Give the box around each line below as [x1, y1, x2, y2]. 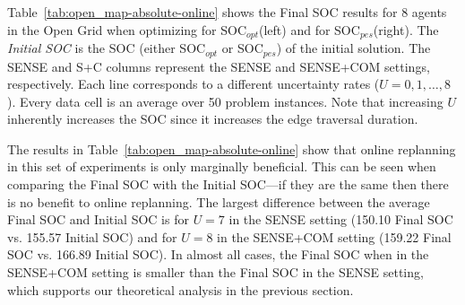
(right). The [373, 20, 439, 39]
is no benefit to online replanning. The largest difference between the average [7, 192, 430, 211]
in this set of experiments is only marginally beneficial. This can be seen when [7, 157, 436, 176]
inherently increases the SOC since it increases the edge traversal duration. [7, 109, 418, 128]
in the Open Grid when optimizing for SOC [7, 20, 246, 39]
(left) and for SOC [259, 20, 360, 39]
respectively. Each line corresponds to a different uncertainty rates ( [7, 74, 380, 93]
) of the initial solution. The [276, 39, 431, 57]
